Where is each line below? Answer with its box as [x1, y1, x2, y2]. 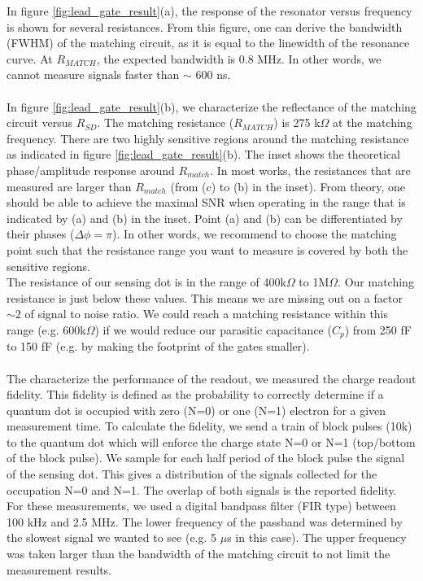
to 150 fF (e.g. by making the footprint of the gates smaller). [7, 338, 310, 355]
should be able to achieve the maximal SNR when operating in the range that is [7, 194, 406, 211]
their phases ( [7, 225, 75, 242]
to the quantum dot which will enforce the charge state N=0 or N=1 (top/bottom [7, 433, 416, 450]
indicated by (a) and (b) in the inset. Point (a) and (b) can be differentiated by [7, 209, 403, 226]
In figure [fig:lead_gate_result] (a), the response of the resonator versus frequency [7, 2, 412, 19]
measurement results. [7, 561, 112, 578]
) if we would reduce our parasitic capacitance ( [94, 321, 332, 338]
